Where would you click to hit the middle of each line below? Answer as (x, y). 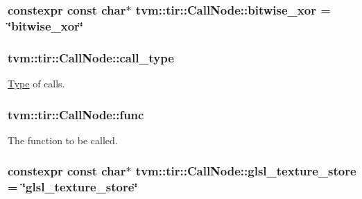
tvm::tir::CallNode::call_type (91, 57)
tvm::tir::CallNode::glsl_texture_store (246, 171)
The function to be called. (63, 140)
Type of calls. (36, 83)
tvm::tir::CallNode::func (76, 114)
